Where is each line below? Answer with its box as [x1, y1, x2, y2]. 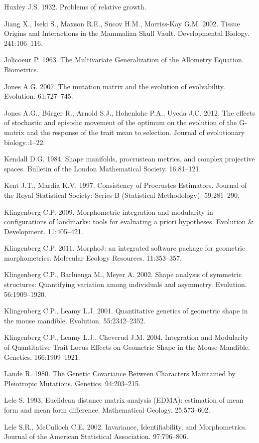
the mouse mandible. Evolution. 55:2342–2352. [4, 315, 146, 325]
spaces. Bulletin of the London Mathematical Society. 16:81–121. [4, 163, 201, 173]
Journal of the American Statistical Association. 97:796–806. [4, 431, 188, 442]
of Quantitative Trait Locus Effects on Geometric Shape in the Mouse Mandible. [4, 342, 250, 352]
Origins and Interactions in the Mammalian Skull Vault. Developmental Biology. [4, 28, 250, 38]
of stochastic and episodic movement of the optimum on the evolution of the [4, 117, 237, 128]
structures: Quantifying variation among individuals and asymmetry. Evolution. [4, 279, 247, 290]
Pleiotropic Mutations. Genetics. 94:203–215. [4, 378, 140, 388]
